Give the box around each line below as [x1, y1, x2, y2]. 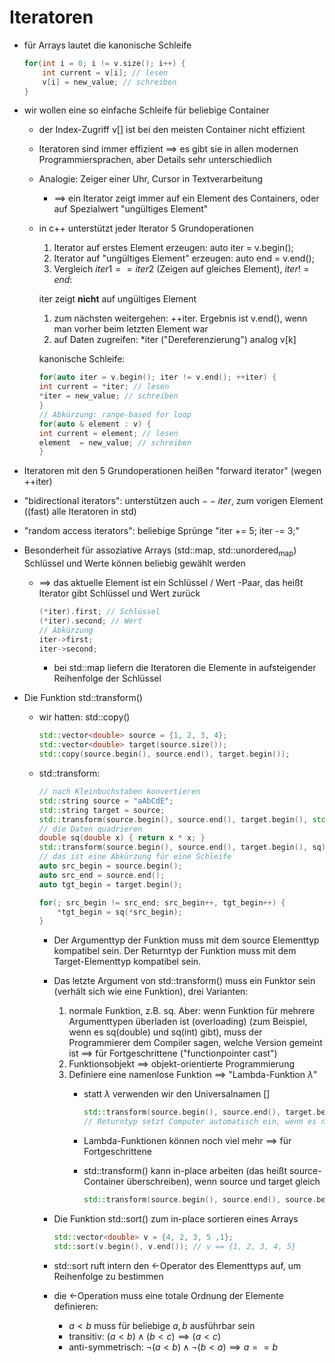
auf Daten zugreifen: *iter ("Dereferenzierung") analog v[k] [53, 334, 297, 346]
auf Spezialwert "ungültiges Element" [53, 203, 209, 215]
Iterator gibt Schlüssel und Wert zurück [38, 587, 201, 600]
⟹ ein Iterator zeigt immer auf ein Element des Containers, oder [53, 192, 320, 205]
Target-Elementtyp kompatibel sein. [53, 956, 202, 968]
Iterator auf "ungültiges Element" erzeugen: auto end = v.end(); [53, 252, 315, 265]
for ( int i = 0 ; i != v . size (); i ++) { [23, 58, 186, 68]
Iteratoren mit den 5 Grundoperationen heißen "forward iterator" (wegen [23, 465, 322, 477]
